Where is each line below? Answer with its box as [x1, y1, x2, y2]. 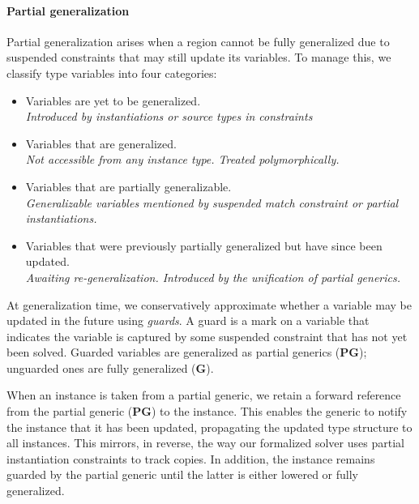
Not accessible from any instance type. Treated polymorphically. [25, 151, 340, 168]
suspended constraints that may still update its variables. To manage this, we [6, 49, 391, 66]
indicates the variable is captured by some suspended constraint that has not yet [6, 327, 408, 344]
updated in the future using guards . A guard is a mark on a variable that [6, 312, 370, 329]
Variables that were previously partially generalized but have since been [25, 237, 383, 254]
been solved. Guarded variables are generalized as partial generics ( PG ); [6, 344, 367, 361]
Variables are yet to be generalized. [25, 92, 201, 109]
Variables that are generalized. [25, 135, 177, 152]
